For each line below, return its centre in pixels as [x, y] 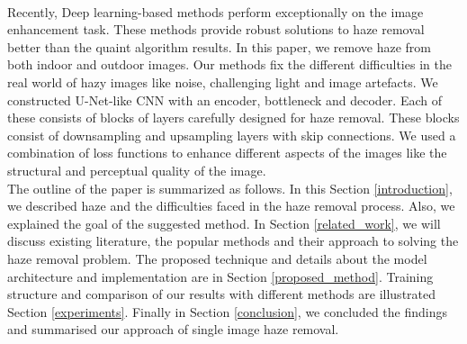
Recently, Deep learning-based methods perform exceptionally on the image [216, 11]
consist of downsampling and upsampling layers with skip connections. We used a [232, 135]
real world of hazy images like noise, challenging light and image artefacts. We [223, 81]
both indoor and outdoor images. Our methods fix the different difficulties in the [229, 64]
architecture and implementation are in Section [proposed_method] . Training [220, 276]
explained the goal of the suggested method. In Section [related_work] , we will [224, 223]
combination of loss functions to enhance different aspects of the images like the [227, 153]
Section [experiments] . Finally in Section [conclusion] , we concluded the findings [227, 311]
